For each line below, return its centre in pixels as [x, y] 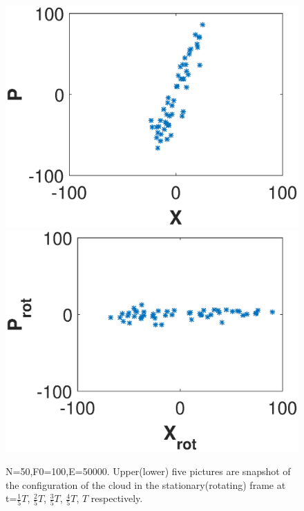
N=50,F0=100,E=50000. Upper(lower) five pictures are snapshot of [148, 471]
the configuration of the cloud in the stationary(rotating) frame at [146, 484]
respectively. [117, 498]
